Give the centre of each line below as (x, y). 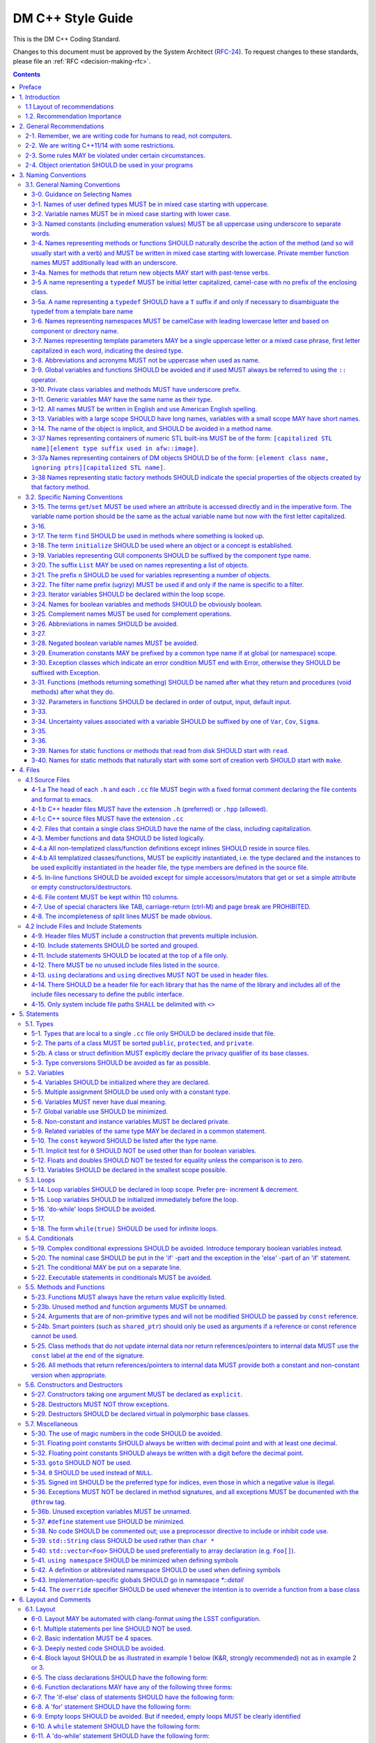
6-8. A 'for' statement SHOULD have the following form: (111, 1706)
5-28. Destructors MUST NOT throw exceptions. (101, 1404)
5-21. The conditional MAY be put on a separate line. (107, 1268)
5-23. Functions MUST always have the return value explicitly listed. (129, 1297)
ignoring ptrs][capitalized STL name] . (99, 468)
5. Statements (39, 1014)
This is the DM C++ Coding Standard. (67, 39)
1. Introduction (40, 97)
